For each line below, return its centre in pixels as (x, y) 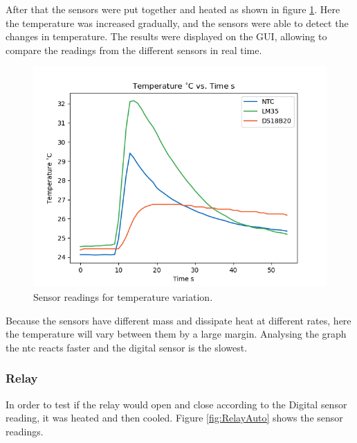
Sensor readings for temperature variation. (123, 296)
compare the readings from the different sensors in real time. (134, 50)
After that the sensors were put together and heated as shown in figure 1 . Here (173, 9)
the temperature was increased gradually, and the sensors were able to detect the (177, 23)
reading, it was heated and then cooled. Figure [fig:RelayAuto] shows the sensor (174, 418)
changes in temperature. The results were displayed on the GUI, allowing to (166, 36)
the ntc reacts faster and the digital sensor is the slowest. (127, 347)
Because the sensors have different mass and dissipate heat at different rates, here (178, 320)
